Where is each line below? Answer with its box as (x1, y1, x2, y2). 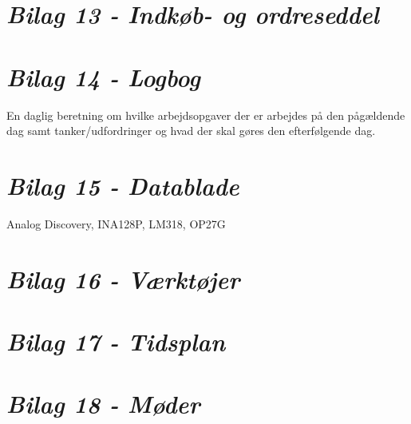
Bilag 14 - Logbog (6, 60, 200, 93)
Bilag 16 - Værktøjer (6, 262, 240, 295)
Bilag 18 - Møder (6, 387, 200, 421)
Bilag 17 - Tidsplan (6, 324, 226, 358)
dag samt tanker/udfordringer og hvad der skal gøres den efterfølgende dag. (6, 122, 376, 139)
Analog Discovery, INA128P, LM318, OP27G (6, 215, 226, 232)
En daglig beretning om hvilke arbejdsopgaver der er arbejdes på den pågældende (6, 106, 405, 123)
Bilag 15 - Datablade (6, 168, 239, 202)
